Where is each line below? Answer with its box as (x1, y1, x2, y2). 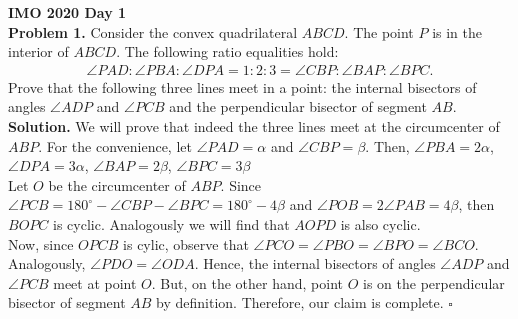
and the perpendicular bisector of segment (169, 96, 427, 117)
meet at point (53, 272, 137, 293)
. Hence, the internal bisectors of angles (194, 253, 436, 274)
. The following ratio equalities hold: (116, 41, 339, 62)
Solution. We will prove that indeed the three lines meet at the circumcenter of (8, 116, 500, 136)
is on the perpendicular (363, 272, 505, 293)
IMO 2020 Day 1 (8, 2, 127, 22)
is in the (432, 21, 483, 42)
